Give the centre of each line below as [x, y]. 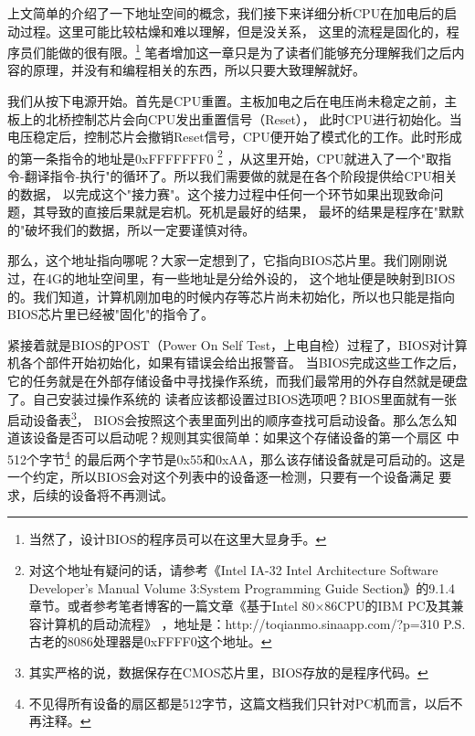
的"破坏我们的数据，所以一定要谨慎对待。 [132, 229]
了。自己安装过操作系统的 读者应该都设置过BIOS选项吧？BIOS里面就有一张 [232, 398]
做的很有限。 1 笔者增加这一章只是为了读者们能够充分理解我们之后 [255, 51]
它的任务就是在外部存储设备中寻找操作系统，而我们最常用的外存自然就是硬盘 [237, 380]
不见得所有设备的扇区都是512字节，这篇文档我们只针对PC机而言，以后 [239, 703]
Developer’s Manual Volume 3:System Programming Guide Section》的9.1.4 [242, 587]
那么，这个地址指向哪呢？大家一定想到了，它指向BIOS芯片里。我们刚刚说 [227, 260]
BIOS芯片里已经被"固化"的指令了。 [111, 314]
